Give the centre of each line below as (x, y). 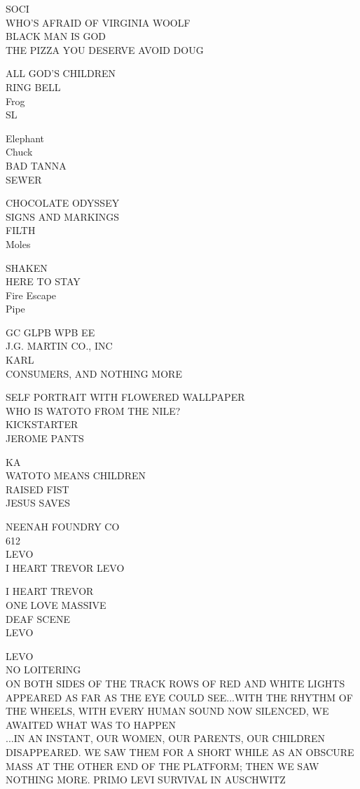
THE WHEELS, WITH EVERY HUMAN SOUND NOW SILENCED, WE (167, 711)
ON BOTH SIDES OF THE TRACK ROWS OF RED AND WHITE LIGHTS (175, 683)
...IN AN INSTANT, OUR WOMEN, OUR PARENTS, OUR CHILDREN (165, 738)
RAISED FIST (37, 489)
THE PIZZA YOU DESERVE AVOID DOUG (105, 49)
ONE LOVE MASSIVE (56, 604)
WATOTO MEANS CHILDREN (76, 475)
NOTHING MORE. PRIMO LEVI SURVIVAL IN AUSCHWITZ (146, 780)
